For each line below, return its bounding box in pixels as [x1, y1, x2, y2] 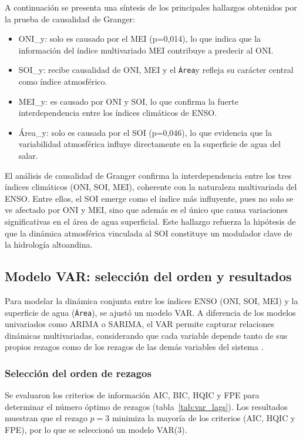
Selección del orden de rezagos [5, 365, 151, 380]
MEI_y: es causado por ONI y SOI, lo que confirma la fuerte [18, 95, 238, 107]
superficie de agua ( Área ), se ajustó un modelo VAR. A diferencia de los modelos [5, 306, 296, 318]
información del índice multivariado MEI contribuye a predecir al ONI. [18, 44, 274, 56]
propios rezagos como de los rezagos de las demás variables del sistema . [5, 341, 264, 353]
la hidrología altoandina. [5, 238, 93, 251]
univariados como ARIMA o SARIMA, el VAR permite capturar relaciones [5, 318, 275, 330]
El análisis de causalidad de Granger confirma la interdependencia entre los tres [5, 169, 292, 181]
